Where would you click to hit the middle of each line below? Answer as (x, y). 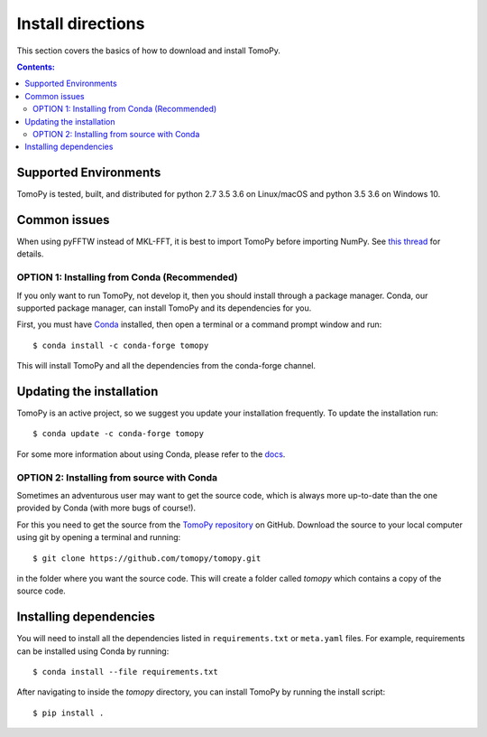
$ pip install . (69, 713)
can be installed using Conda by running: (93, 651)
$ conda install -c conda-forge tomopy (121, 345)
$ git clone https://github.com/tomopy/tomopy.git (147, 558)
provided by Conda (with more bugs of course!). (106, 508)
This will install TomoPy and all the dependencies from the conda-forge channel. (166, 366)
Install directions (81, 23)
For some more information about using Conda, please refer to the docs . (151, 454)
